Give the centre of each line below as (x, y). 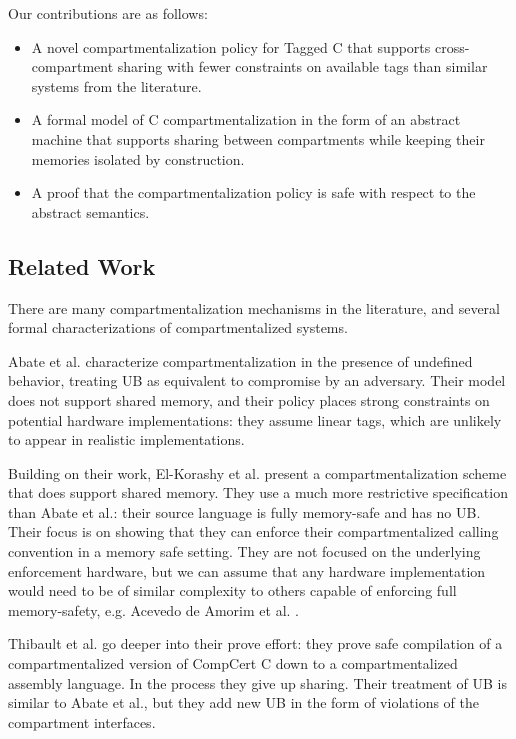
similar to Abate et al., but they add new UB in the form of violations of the (243, 702)
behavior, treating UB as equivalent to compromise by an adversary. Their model (257, 380)
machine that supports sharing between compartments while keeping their (258, 138)
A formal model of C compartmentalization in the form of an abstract (246, 119)
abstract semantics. (90, 211)
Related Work (82, 265)
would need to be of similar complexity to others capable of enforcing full (232, 590)
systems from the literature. (116, 85)
